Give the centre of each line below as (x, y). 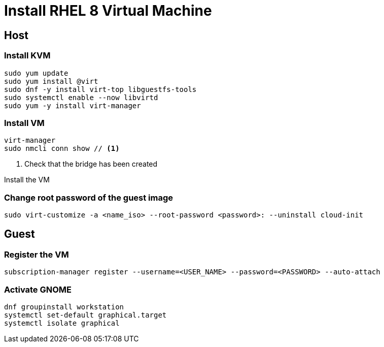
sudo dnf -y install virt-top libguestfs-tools (100, 89)
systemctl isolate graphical (62, 323)
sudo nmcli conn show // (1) (62, 149)
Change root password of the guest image (89, 197)
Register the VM (37, 254)
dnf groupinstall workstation (64, 307)
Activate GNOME (38, 289)
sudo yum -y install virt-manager (73, 105)
